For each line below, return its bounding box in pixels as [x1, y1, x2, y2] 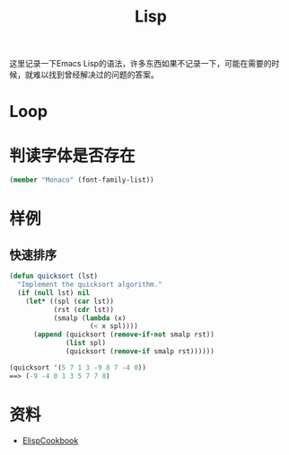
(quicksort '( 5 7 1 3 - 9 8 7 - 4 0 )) [9, 362, 146, 372]
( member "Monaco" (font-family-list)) [9, 175, 154, 185]
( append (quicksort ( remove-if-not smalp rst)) [32, 330, 215, 339]
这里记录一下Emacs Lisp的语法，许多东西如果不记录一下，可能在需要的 [9, 58, 272, 69]
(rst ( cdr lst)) [53, 305, 115, 314]
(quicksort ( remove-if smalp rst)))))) [66, 347, 215, 356]
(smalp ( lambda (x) [53, 313, 127, 323]
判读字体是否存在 [9, 146, 136, 165]
